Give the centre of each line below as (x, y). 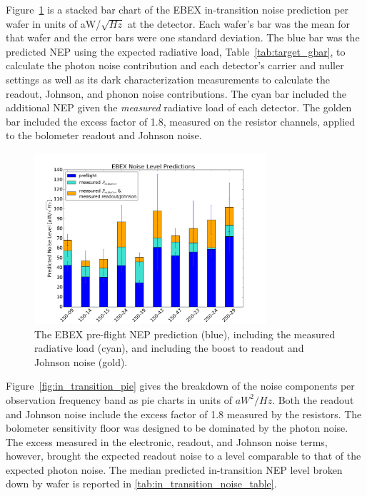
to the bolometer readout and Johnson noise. (104, 135)
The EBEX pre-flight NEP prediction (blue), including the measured (185, 334)
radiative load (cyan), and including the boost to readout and (169, 348)
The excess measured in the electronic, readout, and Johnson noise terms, (167, 441)
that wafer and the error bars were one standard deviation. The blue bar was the (183, 37)
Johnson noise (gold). (81, 361)
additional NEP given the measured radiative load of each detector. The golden (179, 107)
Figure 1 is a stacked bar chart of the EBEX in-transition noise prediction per (177, 9)
